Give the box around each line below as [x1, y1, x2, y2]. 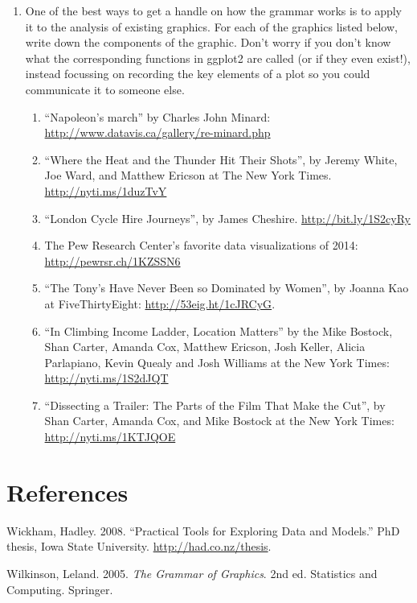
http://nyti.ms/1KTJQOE [44, 428, 176, 445]
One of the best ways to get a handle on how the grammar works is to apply [25, 2, 403, 19]
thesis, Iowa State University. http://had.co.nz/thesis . [6, 538, 272, 555]
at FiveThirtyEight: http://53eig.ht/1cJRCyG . [44, 295, 276, 312]
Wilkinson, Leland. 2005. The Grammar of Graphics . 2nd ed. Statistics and [6, 564, 378, 581]
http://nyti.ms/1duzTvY [44, 182, 167, 199]
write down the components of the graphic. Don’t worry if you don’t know [25, 34, 391, 51]
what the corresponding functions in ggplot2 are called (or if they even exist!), [25, 49, 411, 66]
